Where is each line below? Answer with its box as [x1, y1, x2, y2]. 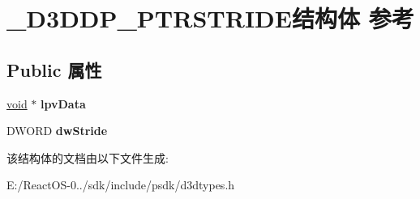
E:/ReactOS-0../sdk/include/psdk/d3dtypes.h [6, 176, 235, 193]
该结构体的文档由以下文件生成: [6, 149, 169, 166]
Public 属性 [6, 57, 102, 82]
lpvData [41, 95, 86, 112]
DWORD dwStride [6, 122, 108, 139]
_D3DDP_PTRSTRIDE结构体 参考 [6, 2, 414, 35]
